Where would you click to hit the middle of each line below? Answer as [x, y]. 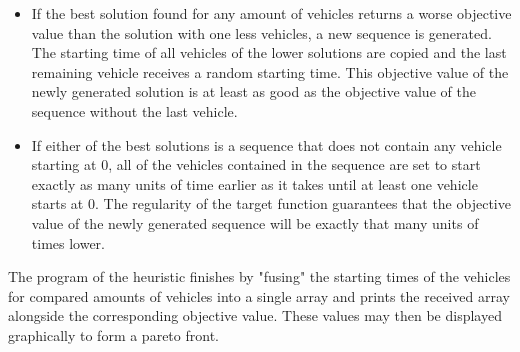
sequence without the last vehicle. [134, 110]
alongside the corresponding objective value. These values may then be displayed [255, 315]
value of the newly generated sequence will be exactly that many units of [255, 222]
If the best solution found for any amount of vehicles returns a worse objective [271, 13]
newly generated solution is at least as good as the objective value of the [253, 91]
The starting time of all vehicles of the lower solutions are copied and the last [269, 52]
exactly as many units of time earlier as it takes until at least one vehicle [254, 183]
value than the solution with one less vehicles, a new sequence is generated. [261, 32]
